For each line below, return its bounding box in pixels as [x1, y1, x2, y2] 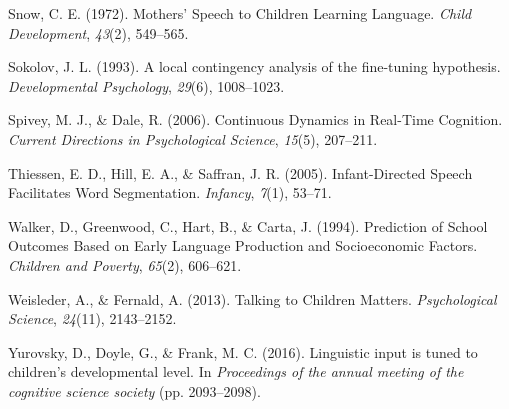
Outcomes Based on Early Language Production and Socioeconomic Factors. [8, 235, 478, 256]
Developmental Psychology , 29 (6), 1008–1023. [8, 75, 285, 96]
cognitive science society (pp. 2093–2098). [8, 380, 261, 401]
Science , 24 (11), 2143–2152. [8, 308, 177, 329]
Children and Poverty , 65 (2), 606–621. [8, 254, 242, 275]
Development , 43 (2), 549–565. [8, 22, 189, 43]
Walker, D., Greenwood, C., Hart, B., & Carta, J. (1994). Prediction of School [8, 215, 488, 236]
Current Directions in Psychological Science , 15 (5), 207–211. [8, 128, 378, 149]
